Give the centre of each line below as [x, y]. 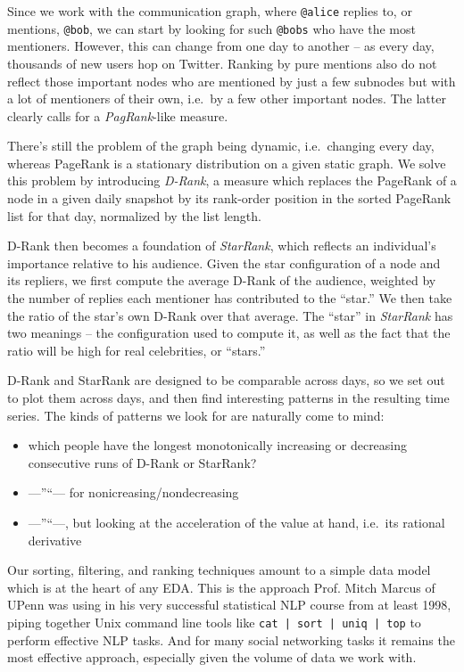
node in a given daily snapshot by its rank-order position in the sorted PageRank [229, 198]
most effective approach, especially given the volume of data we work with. [212, 657]
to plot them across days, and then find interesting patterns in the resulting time [228, 397]
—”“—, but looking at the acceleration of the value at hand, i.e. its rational [236, 522]
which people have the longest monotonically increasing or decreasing [218, 445]
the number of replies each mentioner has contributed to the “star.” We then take [230, 298]
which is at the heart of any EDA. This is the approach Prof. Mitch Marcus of [221, 587]
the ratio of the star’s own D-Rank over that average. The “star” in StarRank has [230, 315]
